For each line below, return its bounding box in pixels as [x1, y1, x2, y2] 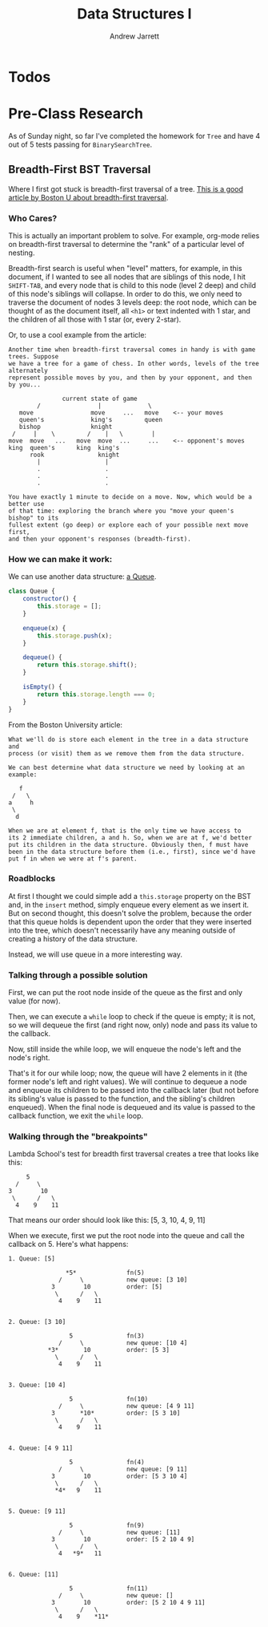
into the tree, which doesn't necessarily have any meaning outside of [8, 925, 236, 935]
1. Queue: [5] [8, 1255, 56, 1263]
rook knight [29, 451, 120, 459]
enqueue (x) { [22, 624, 66, 632]
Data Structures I [77, 5, 192, 23]
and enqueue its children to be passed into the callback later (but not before [8, 1086, 259, 1095]
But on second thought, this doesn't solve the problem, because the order [8, 908, 252, 918]
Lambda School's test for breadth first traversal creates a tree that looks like [8, 1149, 259, 1159]
